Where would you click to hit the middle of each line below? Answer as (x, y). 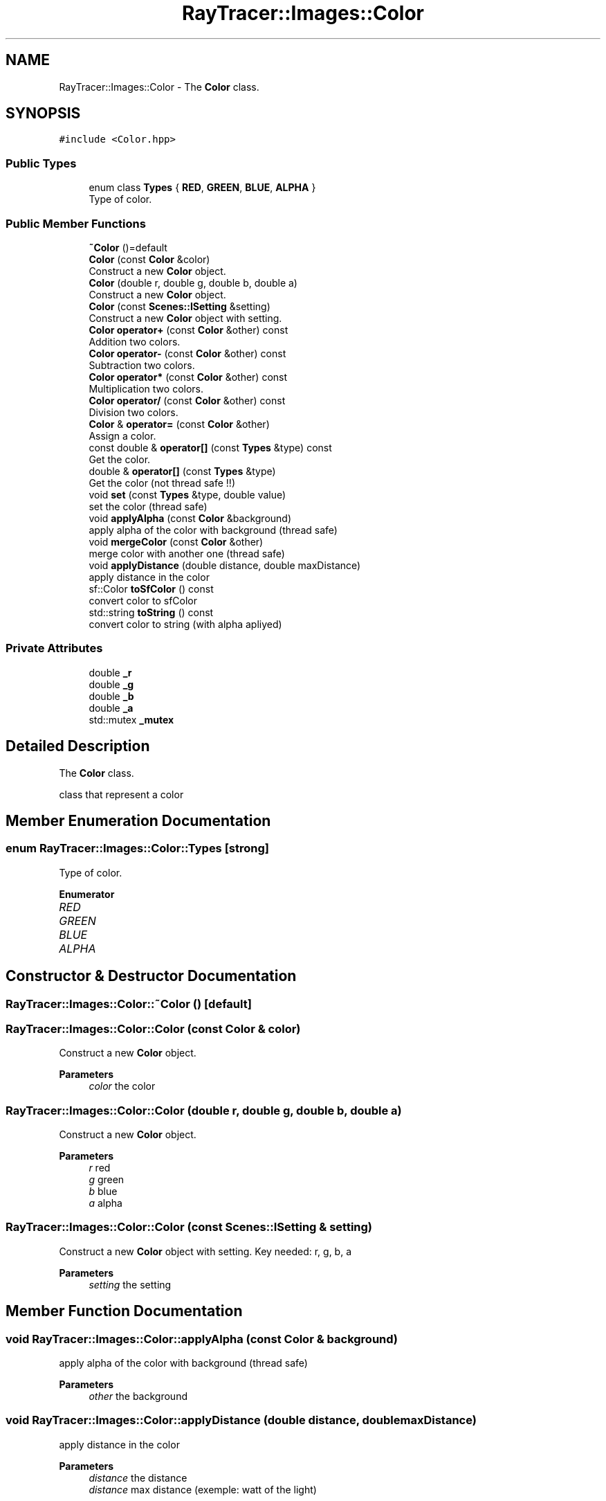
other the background (138, 1396)
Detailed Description (78, 746)
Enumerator (87, 894)
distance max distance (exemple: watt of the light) (203, 1489)
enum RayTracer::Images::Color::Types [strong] (137, 848)
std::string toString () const (151, 612)
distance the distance (138, 1477)
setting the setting (130, 1284)
